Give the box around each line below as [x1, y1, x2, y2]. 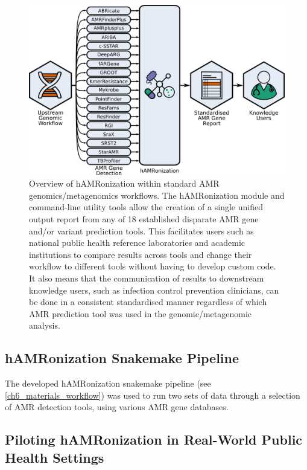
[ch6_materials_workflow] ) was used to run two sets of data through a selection [5, 388, 300, 401]
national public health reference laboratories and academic [29, 236, 245, 249]
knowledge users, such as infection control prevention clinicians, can [29, 283, 279, 296]
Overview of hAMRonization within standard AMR [29, 177, 220, 190]
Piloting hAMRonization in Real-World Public [5, 430, 303, 449]
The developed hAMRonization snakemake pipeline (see [5, 377, 211, 390]
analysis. [29, 319, 60, 332]
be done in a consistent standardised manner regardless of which [29, 295, 267, 308]
